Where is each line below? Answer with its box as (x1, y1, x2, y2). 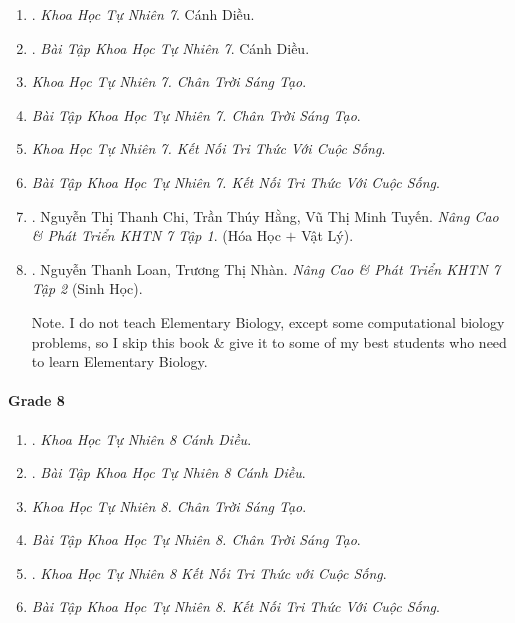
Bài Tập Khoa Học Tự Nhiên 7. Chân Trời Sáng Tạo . (31, 104, 361, 125)
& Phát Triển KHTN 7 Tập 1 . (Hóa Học (31, 225, 281, 246)
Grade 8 (8, 390, 65, 411)
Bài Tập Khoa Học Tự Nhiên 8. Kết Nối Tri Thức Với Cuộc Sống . (31, 596, 440, 617)
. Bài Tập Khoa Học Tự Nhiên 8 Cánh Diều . (31, 462, 306, 483)
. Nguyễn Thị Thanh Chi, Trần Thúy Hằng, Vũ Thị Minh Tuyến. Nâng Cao (31, 205, 499, 226)
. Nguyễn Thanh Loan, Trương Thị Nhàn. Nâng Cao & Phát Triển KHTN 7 (31, 258, 500, 279)
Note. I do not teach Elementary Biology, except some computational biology (31, 311, 505, 332)
